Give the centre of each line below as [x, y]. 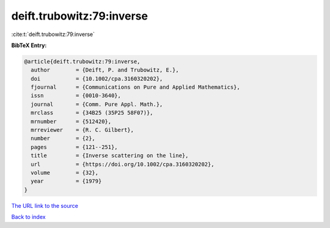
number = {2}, [63, 138]
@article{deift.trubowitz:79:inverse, [82, 61]
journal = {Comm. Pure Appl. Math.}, [97, 104]
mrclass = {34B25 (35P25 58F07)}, [92, 113]
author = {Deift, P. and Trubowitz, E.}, [105, 70]
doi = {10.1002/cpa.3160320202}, [97, 79]
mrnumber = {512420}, [71, 121]
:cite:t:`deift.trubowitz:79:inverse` [53, 34]
